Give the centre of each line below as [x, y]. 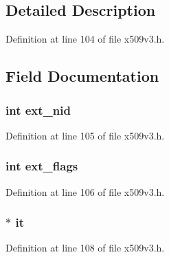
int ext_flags [42, 166]
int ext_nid [38, 110]
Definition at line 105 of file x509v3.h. [85, 135]
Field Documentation [82, 76]
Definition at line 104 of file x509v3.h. [85, 39]
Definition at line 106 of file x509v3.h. [85, 191]
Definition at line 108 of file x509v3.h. [85, 248]
